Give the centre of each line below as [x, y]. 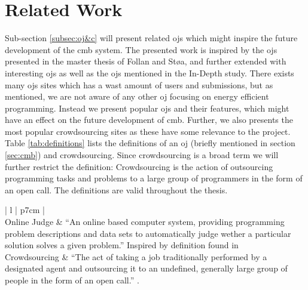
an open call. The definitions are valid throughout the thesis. [116, 189]
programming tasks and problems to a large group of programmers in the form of [154, 178]
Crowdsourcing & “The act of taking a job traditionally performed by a [136, 256]
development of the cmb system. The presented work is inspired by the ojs [141, 49]
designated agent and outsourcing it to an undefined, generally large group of [146, 268]
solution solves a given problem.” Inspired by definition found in [122, 245]
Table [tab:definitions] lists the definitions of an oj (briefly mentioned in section [150, 143]
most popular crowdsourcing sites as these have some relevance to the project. [148, 131]
